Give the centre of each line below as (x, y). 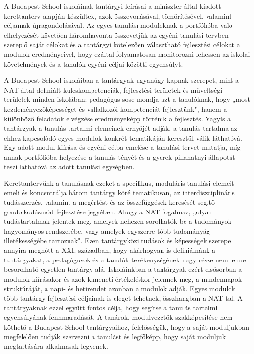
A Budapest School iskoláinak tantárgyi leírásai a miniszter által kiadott (113, 6)
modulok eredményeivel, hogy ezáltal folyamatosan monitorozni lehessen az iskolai (127, 54)
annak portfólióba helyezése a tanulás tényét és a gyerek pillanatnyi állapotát (120, 156)
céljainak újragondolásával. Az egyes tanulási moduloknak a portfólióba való (118, 25)
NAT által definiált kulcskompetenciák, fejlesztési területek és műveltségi (113, 89)
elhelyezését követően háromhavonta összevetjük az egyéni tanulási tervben (116, 35)
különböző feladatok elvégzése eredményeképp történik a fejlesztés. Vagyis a (117, 118)
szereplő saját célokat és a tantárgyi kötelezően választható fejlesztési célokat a (122, 44)
